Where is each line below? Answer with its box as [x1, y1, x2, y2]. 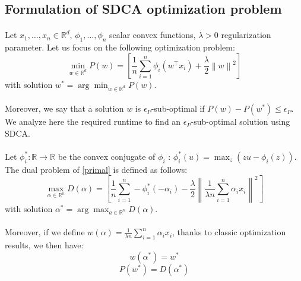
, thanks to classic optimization [172, 226, 286, 238]
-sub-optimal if [151, 102, 205, 115]
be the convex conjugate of [58, 150, 156, 162]
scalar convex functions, [109, 29, 196, 41]
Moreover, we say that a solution [5, 102, 124, 115]
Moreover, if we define [5, 226, 85, 238]
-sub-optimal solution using [191, 115, 290, 128]
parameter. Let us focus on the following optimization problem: [5, 41, 235, 53]
